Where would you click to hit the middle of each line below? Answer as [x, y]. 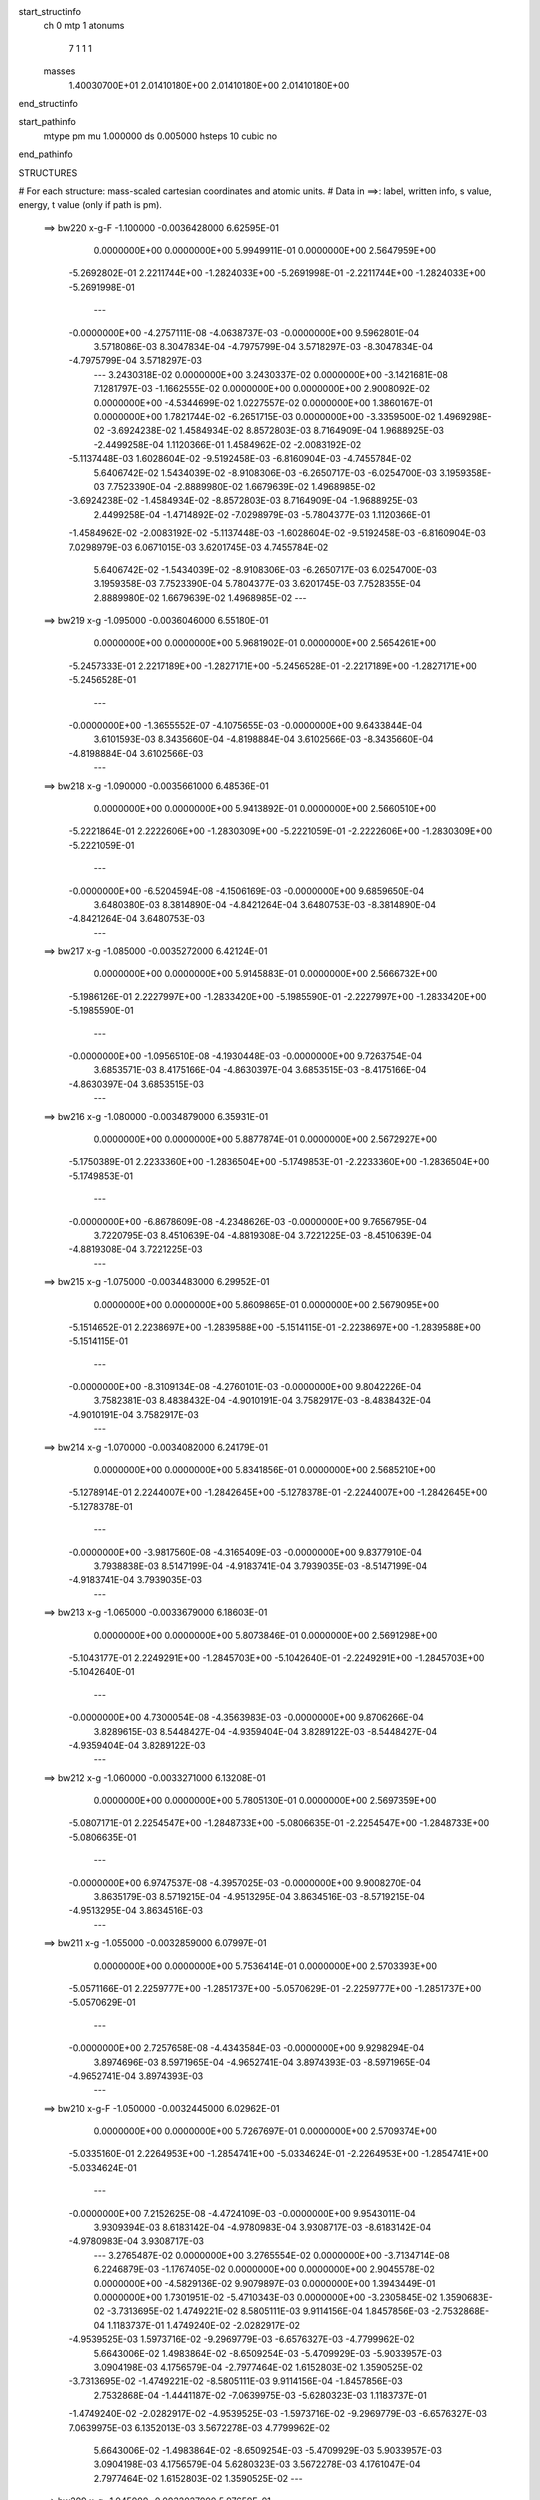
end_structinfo [48, 103]
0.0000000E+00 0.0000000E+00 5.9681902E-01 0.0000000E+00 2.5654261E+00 [265, 643]
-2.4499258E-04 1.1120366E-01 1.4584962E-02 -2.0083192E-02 [227, 444]
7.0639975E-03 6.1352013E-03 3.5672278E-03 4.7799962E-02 [199, 2427]
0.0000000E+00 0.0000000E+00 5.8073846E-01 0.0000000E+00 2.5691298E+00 [265, 1635]
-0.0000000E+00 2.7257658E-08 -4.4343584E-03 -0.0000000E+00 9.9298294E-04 [246, 2048]
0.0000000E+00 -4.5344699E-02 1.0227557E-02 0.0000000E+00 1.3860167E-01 [263, 402]
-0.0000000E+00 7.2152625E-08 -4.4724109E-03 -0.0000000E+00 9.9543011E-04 [242, 2213]
